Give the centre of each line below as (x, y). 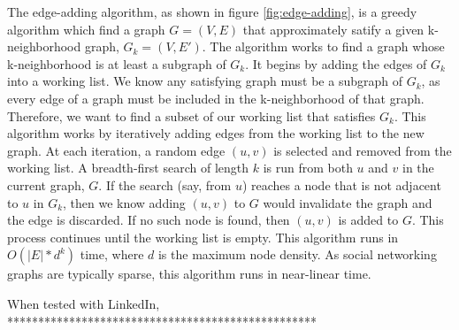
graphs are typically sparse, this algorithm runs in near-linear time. (189, 274)
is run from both (308, 168)
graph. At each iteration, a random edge (116, 150)
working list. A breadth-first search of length (128, 168)
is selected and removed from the (363, 150)
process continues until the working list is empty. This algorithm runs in (203, 237)
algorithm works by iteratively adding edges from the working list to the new (216, 133)
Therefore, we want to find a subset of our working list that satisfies (191, 115)
